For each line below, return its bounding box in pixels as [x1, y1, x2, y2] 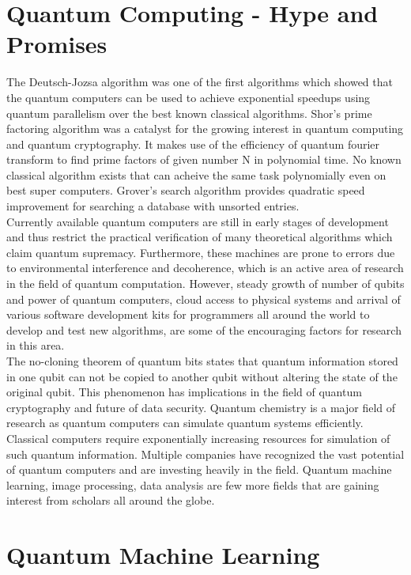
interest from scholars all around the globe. [6, 492, 215, 509]
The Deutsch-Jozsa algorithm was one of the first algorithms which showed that [6, 74, 393, 90]
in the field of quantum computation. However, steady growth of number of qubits [6, 275, 405, 292]
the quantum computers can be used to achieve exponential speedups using [6, 89, 371, 105]
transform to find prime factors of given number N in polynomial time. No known [6, 151, 402, 168]
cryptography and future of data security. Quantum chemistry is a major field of [6, 399, 396, 415]
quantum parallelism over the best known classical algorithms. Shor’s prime [6, 104, 372, 121]
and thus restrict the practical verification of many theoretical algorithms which [6, 229, 393, 245]
